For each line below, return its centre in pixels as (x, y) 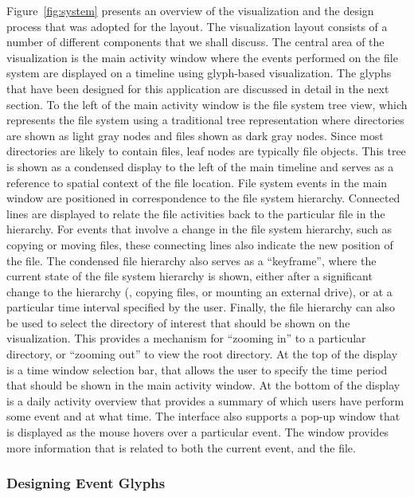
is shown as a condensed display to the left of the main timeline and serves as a (200, 166)
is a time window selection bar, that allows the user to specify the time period (197, 369)
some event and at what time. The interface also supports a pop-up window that (203, 416)
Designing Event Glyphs (86, 483)
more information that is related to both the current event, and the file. (181, 447)
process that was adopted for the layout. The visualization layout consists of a (197, 26)
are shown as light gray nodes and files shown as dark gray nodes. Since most (195, 135)
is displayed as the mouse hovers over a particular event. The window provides (198, 432)
